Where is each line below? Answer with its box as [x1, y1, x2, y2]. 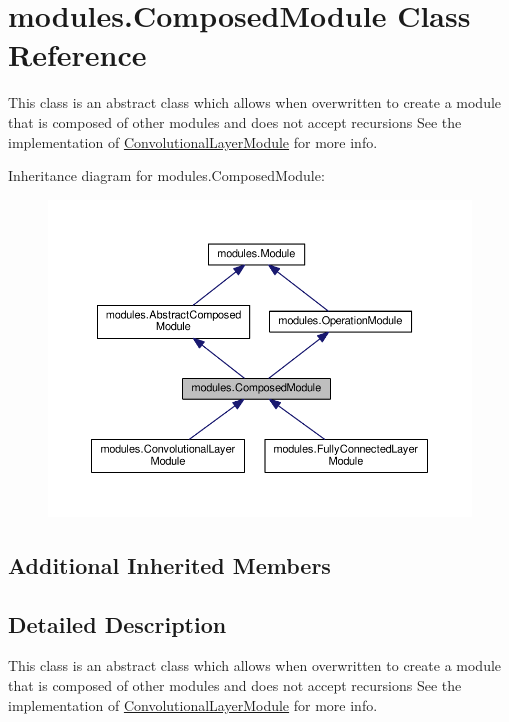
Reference [8, 34, 147, 75]
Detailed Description [8, 608, 227, 639]
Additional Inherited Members [8, 549, 331, 580]
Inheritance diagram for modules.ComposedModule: [8, 165, 325, 186]
